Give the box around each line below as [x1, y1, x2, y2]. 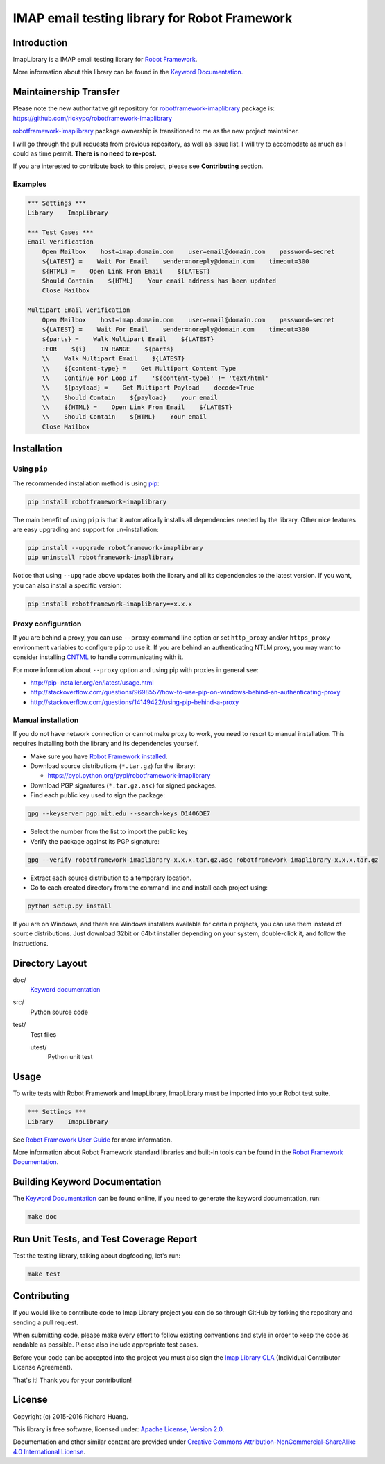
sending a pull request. [12, 1318, 79, 1326]
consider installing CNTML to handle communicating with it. [12, 653, 184, 661]
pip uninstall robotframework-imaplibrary [27, 554, 174, 562]
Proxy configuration [12, 619, 82, 629]
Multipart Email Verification [27, 306, 130, 314]
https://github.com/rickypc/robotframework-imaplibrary [12, 114, 173, 122]
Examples [12, 179, 47, 189]
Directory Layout [12, 957, 87, 969]
